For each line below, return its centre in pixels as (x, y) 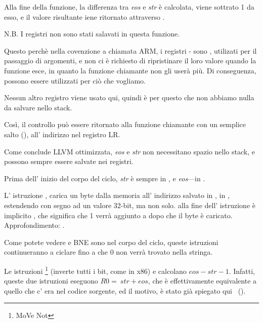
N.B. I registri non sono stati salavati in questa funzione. (92, 34)
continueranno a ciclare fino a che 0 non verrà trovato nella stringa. (108, 252)
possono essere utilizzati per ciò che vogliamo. (75, 80)
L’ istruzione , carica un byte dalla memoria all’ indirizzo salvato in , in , (117, 195)
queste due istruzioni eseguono (51, 281)
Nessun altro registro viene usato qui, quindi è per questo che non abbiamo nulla (129, 97)
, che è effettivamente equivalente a (202, 281)
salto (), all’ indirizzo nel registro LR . (62, 134)
